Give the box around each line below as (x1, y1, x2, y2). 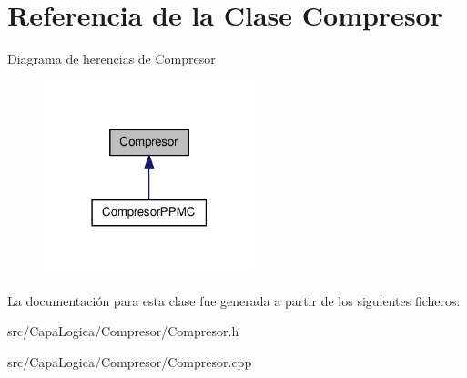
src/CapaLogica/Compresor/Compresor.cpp (7, 352, 252, 371)
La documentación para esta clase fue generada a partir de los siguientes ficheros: (7, 291, 461, 310)
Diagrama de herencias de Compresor (7, 49, 216, 68)
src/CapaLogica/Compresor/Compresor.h (7, 322, 239, 341)
